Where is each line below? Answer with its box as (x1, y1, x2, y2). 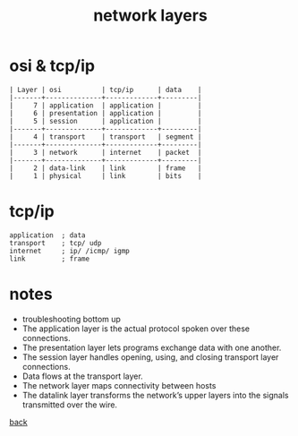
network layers (93, 5, 208, 26)
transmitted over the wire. (21, 399, 118, 410)
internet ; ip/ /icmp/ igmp (9, 246, 130, 255)
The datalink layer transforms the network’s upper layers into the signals (21, 389, 289, 400)
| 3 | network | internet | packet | (9, 148, 202, 157)
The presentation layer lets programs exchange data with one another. (21, 342, 282, 353)
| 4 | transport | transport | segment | (9, 132, 202, 141)
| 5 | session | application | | (9, 116, 202, 125)
